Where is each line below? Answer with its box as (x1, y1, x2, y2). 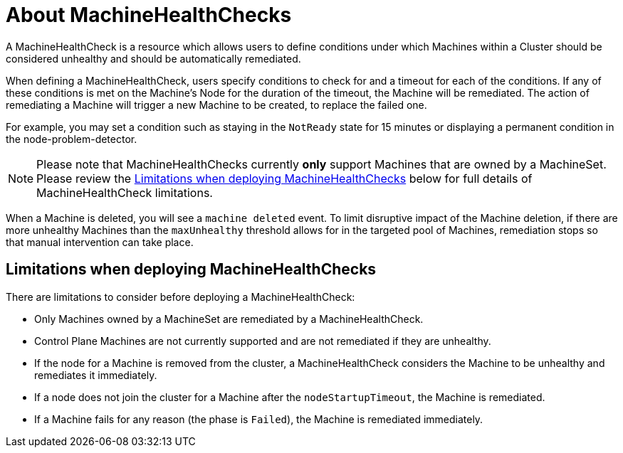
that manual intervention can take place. (6, 235, 194, 248)
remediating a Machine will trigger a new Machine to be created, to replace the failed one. (6, 98, 427, 111)
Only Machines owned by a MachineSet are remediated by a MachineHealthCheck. (34, 312, 424, 325)
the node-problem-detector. (6, 132, 137, 145)
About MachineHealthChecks (6, 3, 292, 27)
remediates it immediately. (34, 368, 157, 381)
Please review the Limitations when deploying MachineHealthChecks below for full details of (36, 171, 533, 186)
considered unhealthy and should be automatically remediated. (6, 52, 301, 65)
